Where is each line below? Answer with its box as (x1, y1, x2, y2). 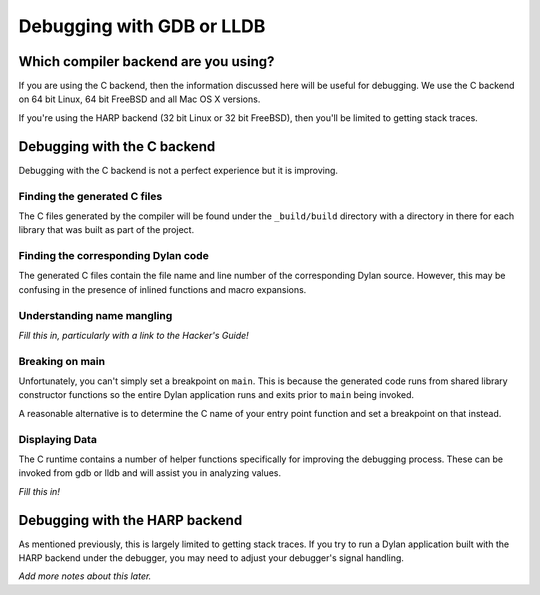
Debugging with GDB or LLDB (18, 15, 266, 37)
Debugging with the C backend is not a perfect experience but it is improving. (18, 164, 339, 176)
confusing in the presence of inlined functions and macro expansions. (18, 283, 307, 295)
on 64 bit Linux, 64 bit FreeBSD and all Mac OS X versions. (18, 93, 261, 105)
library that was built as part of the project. (18, 224, 195, 236)
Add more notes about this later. (18, 570, 152, 582)
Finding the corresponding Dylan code (18, 249, 209, 263)
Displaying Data (18, 432, 97, 446)
